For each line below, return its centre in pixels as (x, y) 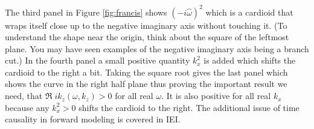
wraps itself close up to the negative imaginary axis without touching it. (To (146, 25)
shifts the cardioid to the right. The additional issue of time (189, 107)
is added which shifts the (250, 60)
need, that (24, 96)
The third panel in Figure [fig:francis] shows (86, 12)
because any (27, 107)
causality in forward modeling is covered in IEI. (93, 119)
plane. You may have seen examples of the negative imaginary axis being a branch (157, 48)
